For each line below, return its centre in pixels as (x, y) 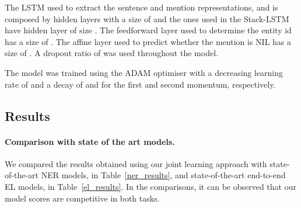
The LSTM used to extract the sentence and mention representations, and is (141, 7)
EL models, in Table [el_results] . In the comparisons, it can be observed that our (150, 186)
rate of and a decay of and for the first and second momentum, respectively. (140, 84)
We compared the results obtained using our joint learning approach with (136, 163)
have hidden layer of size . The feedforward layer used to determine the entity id (148, 30)
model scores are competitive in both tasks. (82, 198)
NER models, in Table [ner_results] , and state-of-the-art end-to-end (163, 175)
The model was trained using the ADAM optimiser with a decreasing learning (144, 72)
